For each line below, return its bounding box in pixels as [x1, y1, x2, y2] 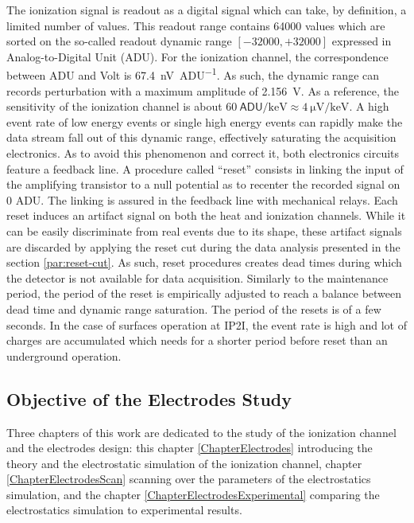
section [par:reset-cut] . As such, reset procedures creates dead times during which [6, 254, 402, 271]
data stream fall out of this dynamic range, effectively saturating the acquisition [6, 129, 397, 146]
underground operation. [6, 347, 122, 364]
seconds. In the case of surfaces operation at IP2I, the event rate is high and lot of [6, 316, 407, 333]
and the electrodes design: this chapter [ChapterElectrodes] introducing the [6, 439, 373, 456]
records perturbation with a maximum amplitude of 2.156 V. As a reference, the [6, 82, 399, 99]
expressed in [331, 33, 392, 49]
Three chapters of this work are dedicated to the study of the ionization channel [6, 423, 397, 440]
